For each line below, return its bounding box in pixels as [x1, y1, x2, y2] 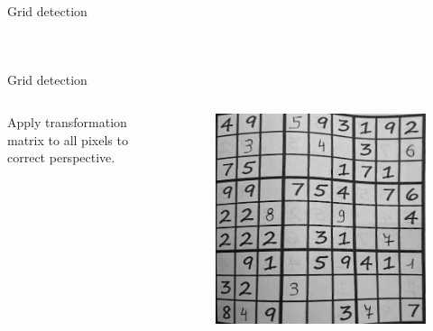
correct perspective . [7, 148, 115, 167]
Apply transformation [7, 113, 127, 132]
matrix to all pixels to [7, 130, 128, 149]
